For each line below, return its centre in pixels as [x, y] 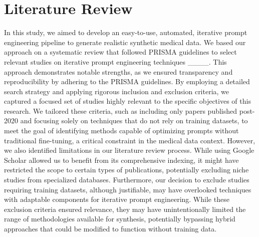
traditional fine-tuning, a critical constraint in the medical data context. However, [130, 140]
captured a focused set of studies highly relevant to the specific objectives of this [127, 101]
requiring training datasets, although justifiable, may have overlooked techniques [128, 189]
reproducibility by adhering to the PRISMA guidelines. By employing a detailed [127, 81]
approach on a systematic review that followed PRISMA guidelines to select [120, 52]
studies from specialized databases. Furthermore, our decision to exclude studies [127, 180]
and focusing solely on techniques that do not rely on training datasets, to [134, 121]
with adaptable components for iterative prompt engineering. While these [117, 199]
